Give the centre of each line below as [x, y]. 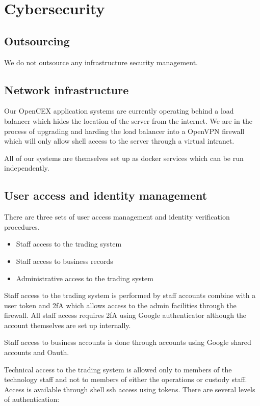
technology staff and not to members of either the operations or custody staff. [126, 379]
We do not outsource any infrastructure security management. [101, 62]
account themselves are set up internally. [68, 325]
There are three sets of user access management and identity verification [117, 217]
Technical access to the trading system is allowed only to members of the [118, 369]
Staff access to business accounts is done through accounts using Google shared [128, 342]
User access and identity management [106, 195]
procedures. [22, 226]
